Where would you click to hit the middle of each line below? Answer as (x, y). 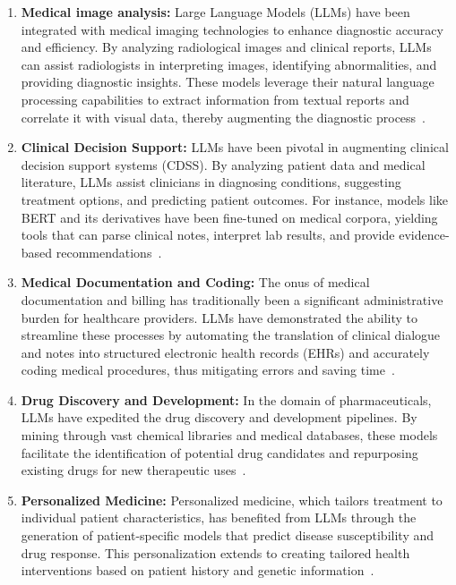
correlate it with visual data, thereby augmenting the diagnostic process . (224, 117)
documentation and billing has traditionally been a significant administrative (232, 299)
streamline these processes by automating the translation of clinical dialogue (231, 335)
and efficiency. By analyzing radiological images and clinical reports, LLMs (226, 47)
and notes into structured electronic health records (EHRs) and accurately (225, 352)
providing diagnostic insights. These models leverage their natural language (228, 82)
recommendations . (109, 252)
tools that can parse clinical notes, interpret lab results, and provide (208, 235)
